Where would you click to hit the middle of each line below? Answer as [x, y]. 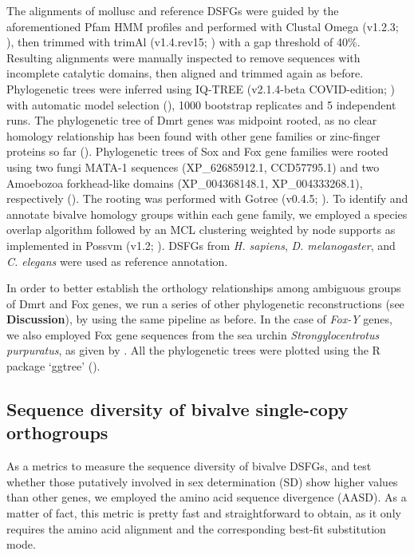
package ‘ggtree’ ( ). [53, 366]
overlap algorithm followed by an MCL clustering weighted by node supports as [201, 230]
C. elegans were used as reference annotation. [117, 261]
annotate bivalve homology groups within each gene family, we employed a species [207, 214]
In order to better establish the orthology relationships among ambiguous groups [204, 288]
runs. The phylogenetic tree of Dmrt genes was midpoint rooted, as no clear [192, 120]
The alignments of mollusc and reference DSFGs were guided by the [173, 10]
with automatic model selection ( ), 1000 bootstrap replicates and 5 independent [201, 104]
